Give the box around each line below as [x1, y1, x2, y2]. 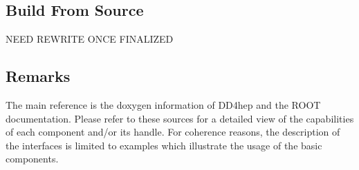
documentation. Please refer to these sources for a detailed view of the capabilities [6, 111, 354, 125]
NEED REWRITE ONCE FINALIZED [6, 32, 174, 46]
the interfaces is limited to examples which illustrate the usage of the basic [6, 138, 322, 152]
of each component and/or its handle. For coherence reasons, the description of [6, 125, 340, 139]
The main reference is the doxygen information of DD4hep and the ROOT [6, 98, 321, 111]
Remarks [6, 65, 71, 87]
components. [6, 151, 59, 166]
